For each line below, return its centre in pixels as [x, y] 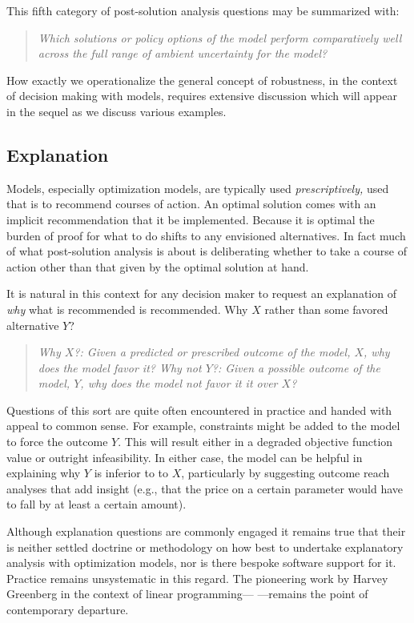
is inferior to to [131, 473]
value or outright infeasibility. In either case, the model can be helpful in [185, 457]
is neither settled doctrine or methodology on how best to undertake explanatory [205, 547]
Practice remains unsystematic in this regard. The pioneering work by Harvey [197, 578]
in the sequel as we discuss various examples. [117, 111]
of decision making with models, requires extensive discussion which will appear [202, 96]
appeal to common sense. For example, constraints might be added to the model [203, 426]
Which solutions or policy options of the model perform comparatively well [220, 37]
